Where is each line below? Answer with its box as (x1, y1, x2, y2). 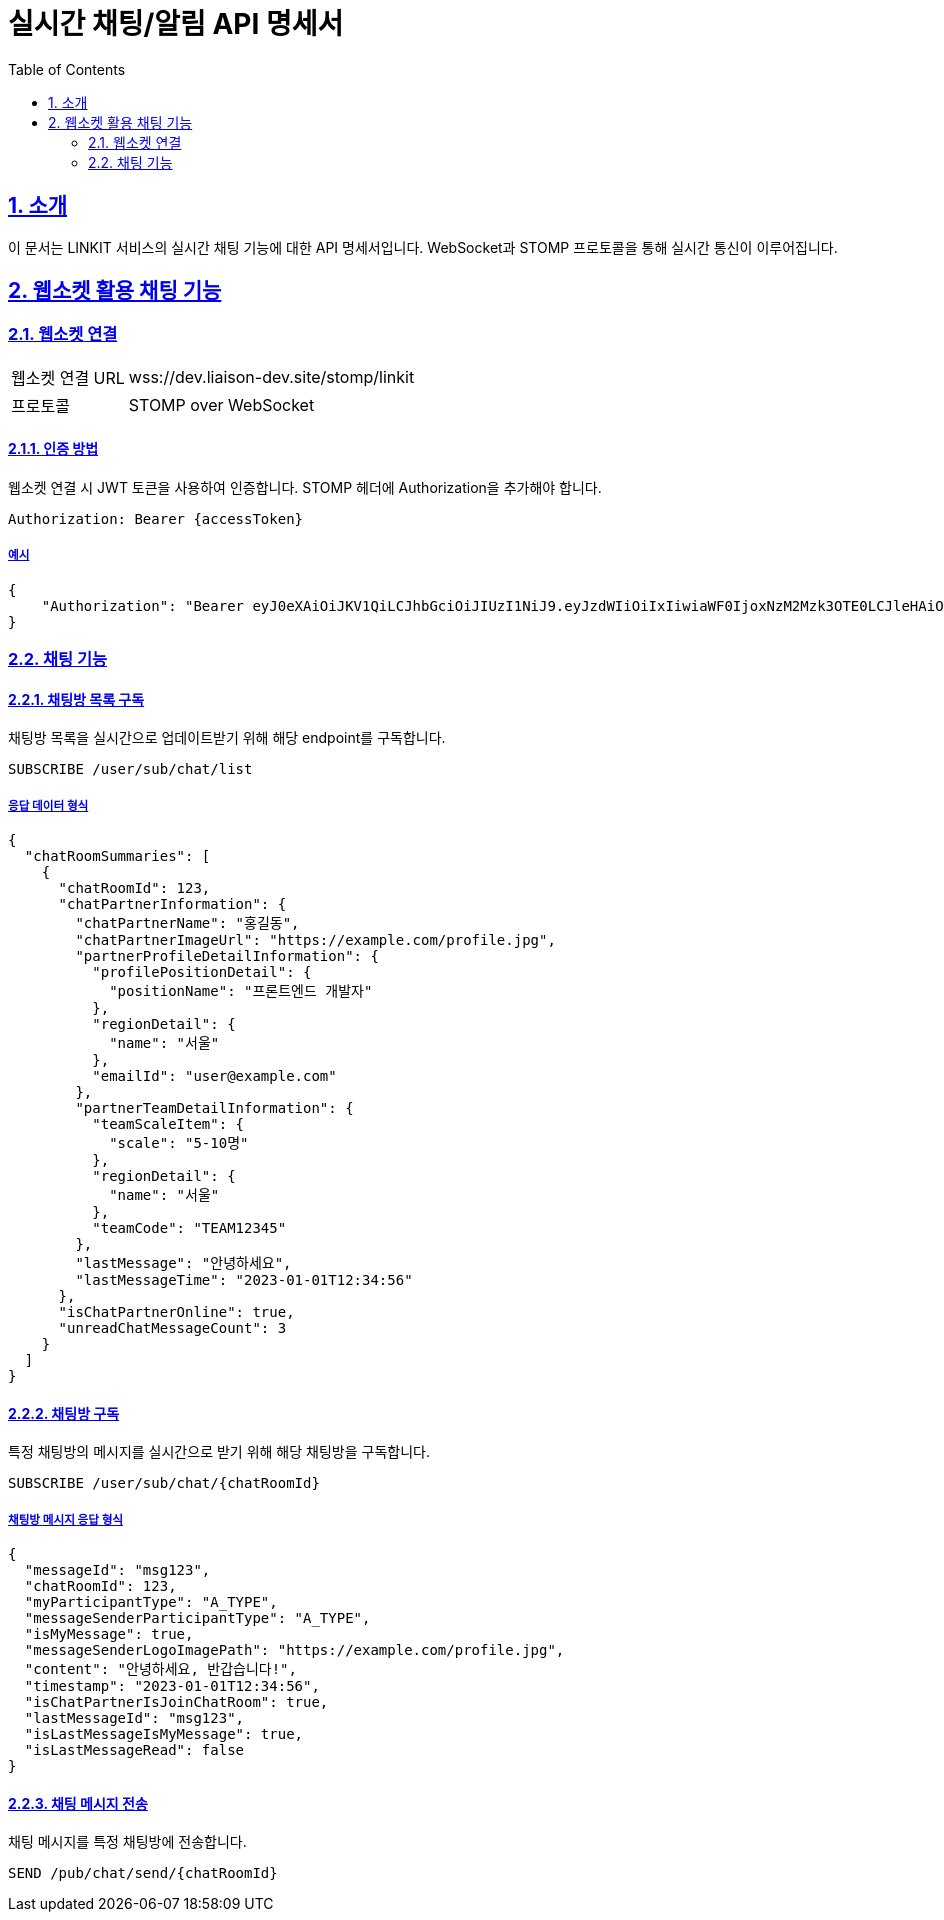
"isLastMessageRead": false (24, 1742, 245, 1759)
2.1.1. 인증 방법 (8, 440, 99, 458)
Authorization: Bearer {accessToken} (8, 511, 304, 528)
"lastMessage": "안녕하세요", (75, 1255, 292, 1272)
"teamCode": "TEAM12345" (92, 1220, 287, 1237)
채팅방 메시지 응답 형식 (8, 1512, 124, 1527)
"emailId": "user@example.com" (92, 1068, 337, 1085)
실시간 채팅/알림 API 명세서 (8, 7, 344, 41)
